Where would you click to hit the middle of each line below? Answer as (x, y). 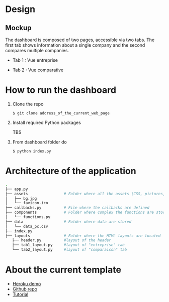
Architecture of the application (71, 171)
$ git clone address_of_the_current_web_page (61, 113)
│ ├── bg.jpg (21, 198)
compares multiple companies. (37, 50)
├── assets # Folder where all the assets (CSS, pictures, (85, 194)
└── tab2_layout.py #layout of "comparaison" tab (69, 250)
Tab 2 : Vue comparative (38, 70)
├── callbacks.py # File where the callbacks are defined (77, 208)
